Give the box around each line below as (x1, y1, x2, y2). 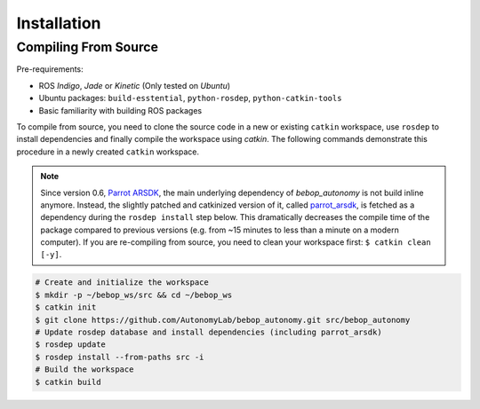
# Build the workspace (35, 365, 134, 374)
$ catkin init (35, 303, 97, 312)
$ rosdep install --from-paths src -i (35, 351, 204, 362)
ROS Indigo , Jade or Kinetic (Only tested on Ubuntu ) (38, 80, 231, 90)
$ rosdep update (35, 340, 107, 350)
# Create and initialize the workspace (35, 278, 209, 287)
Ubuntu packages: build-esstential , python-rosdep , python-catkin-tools (38, 93, 342, 104)
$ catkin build (35, 377, 101, 387)
